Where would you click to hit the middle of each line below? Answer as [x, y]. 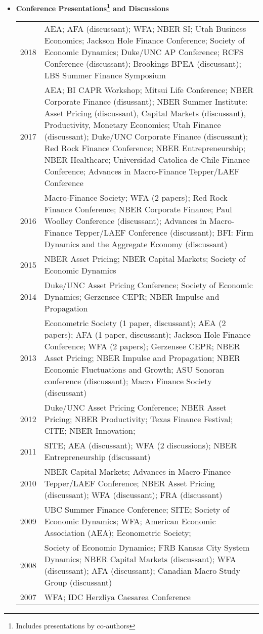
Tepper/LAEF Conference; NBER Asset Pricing [129, 483]
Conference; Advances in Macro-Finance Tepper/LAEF [142, 171]
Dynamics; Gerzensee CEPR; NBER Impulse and [132, 297]
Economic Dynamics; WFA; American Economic [130, 521]
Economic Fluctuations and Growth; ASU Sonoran [134, 370]
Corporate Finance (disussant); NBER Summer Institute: [146, 102]
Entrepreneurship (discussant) [97, 457]
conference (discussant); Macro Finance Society [128, 381]
